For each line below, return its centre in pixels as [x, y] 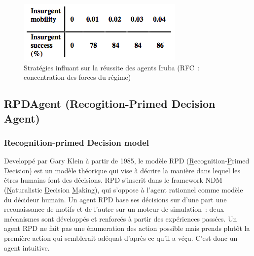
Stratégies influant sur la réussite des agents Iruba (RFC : [112, 67]
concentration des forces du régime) [77, 77]
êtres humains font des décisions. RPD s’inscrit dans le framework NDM [113, 180]
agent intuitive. [27, 247]
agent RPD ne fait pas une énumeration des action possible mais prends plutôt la [127, 228]
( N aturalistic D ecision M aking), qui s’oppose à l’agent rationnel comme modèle [124, 189]
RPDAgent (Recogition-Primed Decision [110, 104]
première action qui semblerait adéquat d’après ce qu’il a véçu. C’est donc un [121, 238]
